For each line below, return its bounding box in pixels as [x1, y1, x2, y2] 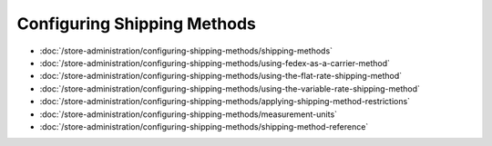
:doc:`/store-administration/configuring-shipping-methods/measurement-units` [39, 109, 337, 120]
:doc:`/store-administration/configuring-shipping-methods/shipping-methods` [39, 45, 333, 56]
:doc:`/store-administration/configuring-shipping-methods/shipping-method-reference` [39, 121, 369, 131]
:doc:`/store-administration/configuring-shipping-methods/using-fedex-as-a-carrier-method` [39, 57, 391, 68]
